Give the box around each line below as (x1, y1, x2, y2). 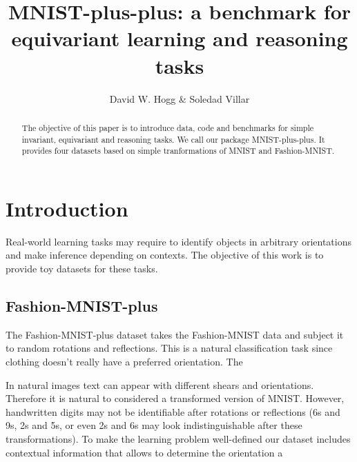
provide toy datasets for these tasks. (6, 261, 158, 275)
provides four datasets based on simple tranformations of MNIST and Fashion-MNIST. (21, 145, 335, 157)
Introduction (6, 194, 128, 222)
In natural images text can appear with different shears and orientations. (6, 377, 314, 392)
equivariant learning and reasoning (11, 24, 348, 52)
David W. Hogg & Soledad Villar (109, 91, 250, 106)
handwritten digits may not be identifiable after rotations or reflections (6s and (6, 404, 340, 419)
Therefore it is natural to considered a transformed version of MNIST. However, (6, 391, 345, 405)
